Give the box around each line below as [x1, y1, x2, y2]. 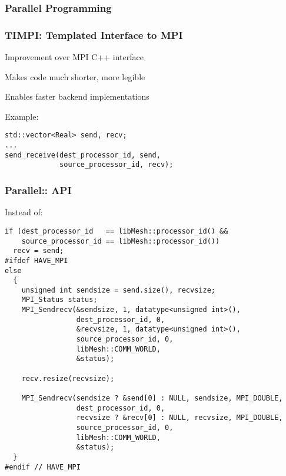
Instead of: [5, 206, 43, 218]
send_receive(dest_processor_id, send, [5, 150, 161, 159]
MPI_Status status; [21, 296, 98, 304]
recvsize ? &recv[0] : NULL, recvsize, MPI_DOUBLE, [76, 413, 283, 422]
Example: [5, 110, 39, 122]
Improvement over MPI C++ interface [5, 51, 144, 63]
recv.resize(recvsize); [21, 374, 115, 383]
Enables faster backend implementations [5, 90, 149, 103]
